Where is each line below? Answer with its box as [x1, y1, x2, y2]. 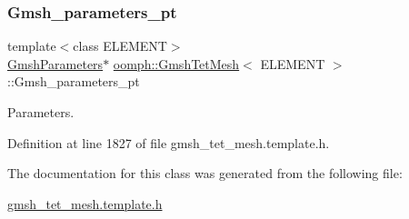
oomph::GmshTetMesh [113, 54, 240, 73]
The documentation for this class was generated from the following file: [7, 164, 403, 183]
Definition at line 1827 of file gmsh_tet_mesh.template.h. [7, 133, 330, 152]
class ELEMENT [73, 36, 167, 55]
